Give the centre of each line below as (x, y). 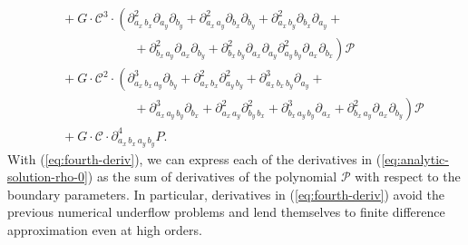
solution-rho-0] (48, 176)
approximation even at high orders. (105, 229)
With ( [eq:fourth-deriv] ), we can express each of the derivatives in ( (195, 158)
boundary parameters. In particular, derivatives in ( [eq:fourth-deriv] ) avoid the (226, 194)
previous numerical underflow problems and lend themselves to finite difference (226, 212)
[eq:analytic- (415, 158)
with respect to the (408, 176)
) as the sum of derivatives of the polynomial (212, 176)
